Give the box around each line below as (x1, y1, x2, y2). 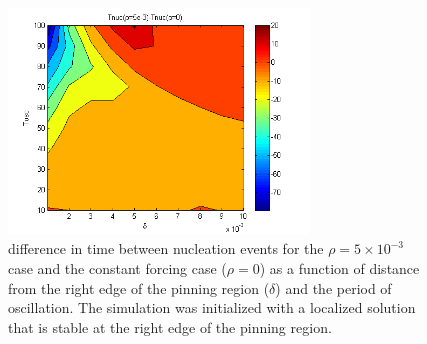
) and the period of (275, 277, 392, 298)
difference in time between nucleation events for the (8, 238, 324, 259)
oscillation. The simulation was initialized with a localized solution (8, 297, 416, 318)
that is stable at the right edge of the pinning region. (8, 316, 332, 337)
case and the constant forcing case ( (8, 257, 227, 278)
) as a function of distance (259, 257, 420, 278)
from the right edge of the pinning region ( (8, 277, 270, 298)
